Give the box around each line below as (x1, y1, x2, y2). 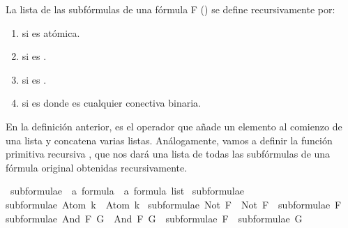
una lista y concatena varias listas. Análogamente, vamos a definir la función (6, 132, 333, 147)
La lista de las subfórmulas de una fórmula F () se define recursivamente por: (6, 2, 335, 16)
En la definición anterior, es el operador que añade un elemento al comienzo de (6, 119, 342, 133)
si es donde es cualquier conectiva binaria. (22, 96, 201, 110)
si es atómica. (22, 25, 80, 40)
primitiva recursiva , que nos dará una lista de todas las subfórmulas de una (6, 146, 331, 161)
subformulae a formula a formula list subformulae (10, 183, 244, 198)
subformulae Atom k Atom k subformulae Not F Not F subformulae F (6, 197, 342, 211)
